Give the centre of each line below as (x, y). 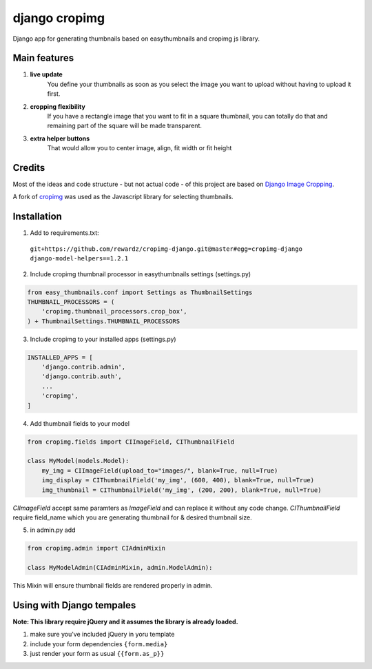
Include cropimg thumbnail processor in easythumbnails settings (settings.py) (141, 274)
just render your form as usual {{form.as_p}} (97, 654)
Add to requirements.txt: (64, 233)
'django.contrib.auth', (82, 377)
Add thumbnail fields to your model (80, 423)
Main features (43, 58)
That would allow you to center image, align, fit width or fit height (139, 148)
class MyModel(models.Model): (78, 461)
